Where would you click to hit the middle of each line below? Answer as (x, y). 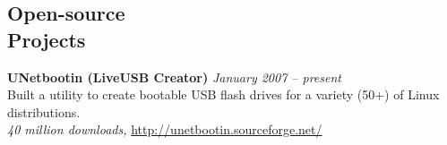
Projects (47, 39)
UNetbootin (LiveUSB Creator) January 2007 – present (174, 77)
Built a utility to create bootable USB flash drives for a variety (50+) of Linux (223, 94)
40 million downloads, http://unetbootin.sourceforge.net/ (165, 129)
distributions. (44, 111)
